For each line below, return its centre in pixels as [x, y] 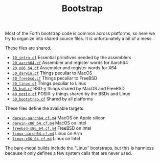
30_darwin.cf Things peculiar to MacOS [52, 73]
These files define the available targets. [45, 108]
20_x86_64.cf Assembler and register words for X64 [64, 68]
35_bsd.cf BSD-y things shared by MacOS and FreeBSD [68, 89]
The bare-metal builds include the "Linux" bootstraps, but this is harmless [80, 148]
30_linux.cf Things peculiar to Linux [49, 83]
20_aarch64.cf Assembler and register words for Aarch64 [70, 63]
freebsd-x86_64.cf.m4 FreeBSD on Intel [52, 128]
